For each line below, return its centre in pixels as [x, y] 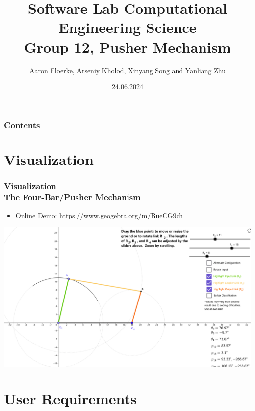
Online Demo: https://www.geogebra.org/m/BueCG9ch [99, 215]
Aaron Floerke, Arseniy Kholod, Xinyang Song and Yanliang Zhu [127, 70]
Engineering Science [127, 27]
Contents [22, 124]
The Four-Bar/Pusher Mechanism [72, 197]
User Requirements [70, 398]
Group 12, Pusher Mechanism [127, 46]
